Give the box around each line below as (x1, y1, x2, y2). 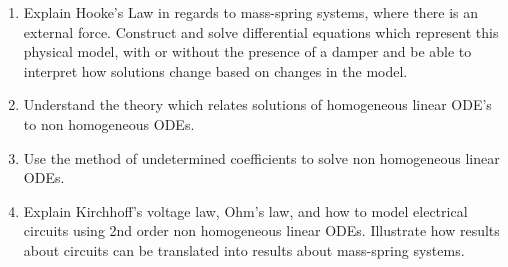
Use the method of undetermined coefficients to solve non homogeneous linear (23, 147, 500, 168)
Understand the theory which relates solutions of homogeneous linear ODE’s (23, 94, 492, 115)
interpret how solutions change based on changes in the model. (23, 60, 408, 81)
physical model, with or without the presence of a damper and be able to (23, 41, 472, 62)
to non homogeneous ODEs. (23, 113, 195, 134)
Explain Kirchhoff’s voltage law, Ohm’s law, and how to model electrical (23, 200, 468, 221)
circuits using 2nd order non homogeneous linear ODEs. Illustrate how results (23, 220, 500, 241)
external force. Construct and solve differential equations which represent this (23, 21, 499, 42)
